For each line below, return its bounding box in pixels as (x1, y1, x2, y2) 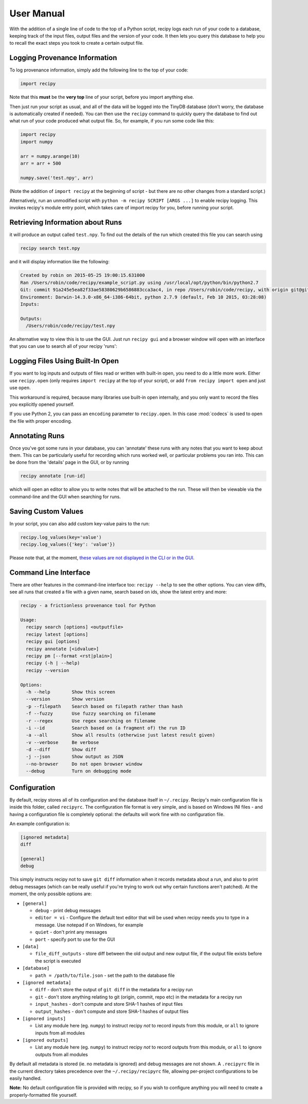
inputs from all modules (35, 1029, 85, 1036)
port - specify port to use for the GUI (35, 936, 115, 942)
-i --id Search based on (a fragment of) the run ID (26, 725, 186, 731)
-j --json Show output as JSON (26, 754, 123, 760)
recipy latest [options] (26, 631, 88, 637)
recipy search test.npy (20, 245, 81, 252)
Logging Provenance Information (9, 54, 118, 62)
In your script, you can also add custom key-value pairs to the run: (9, 520, 150, 527)
